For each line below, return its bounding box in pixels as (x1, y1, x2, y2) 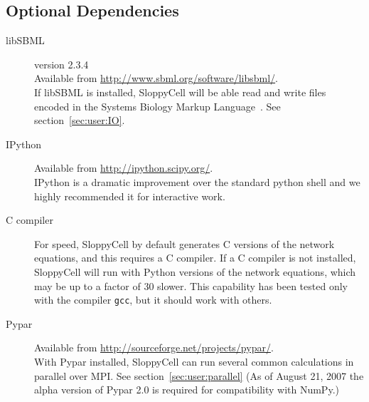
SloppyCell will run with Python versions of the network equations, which (34, 264, 356, 279)
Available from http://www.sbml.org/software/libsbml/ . (34, 71, 279, 86)
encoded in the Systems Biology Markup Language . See (34, 98, 281, 113)
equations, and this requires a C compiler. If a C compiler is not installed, (34, 250, 356, 265)
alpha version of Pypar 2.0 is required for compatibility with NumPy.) (34, 382, 339, 397)
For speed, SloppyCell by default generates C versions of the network (34, 236, 335, 251)
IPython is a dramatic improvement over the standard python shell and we (34, 174, 360, 189)
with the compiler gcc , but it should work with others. (34, 292, 272, 307)
